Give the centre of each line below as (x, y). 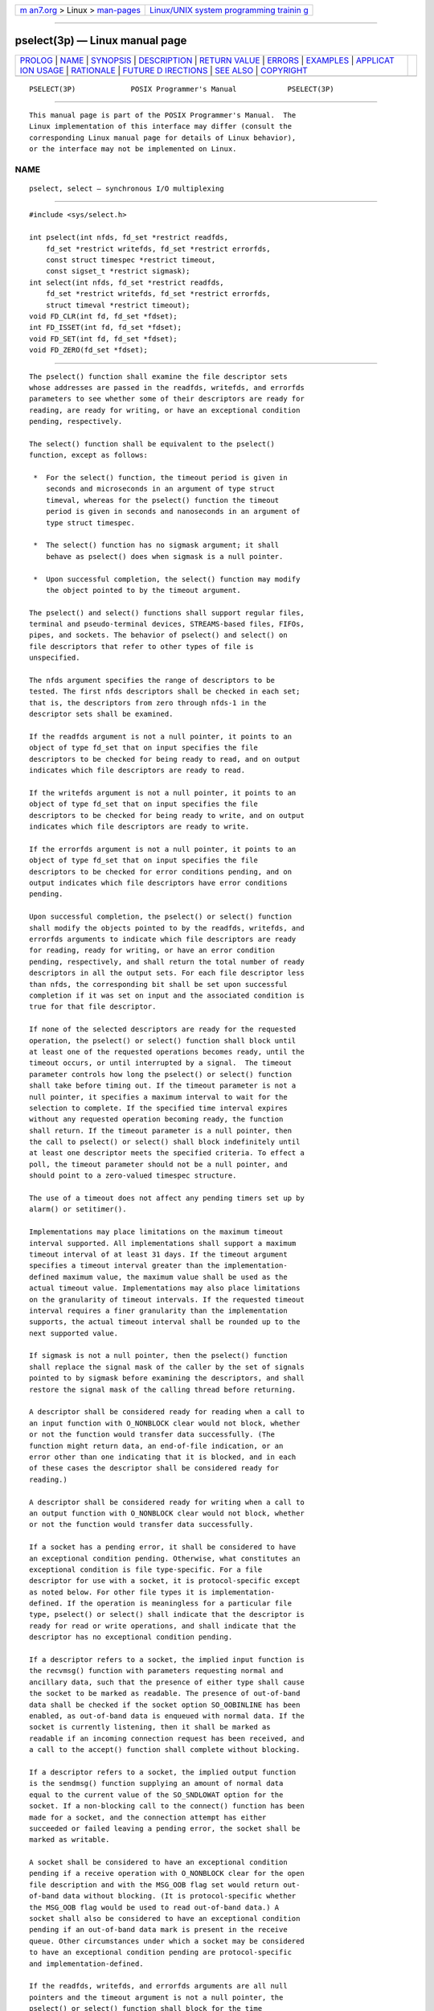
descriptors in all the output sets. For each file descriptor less (167, 973)
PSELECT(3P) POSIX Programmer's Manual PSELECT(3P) (182, 89)
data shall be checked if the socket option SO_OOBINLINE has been (165, 1705)
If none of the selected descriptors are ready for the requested (163, 1029)
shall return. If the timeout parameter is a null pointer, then (161, 1131)
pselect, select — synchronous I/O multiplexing (127, 189)
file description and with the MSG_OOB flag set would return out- (165, 1885)
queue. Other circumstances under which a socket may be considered (167, 1941)
